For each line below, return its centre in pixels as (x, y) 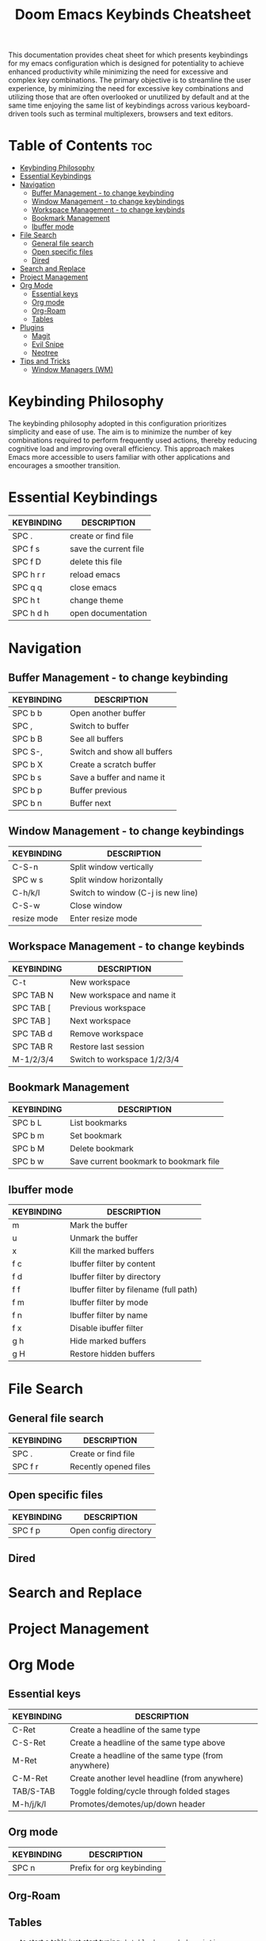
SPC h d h (30, 613)
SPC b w (28, 1161)
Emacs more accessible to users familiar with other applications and (120, 458)
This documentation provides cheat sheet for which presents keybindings (128, 55)
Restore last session (107, 1046)
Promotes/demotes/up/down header (138, 1804)
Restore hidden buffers (113, 1354)
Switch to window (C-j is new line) (134, 892)
